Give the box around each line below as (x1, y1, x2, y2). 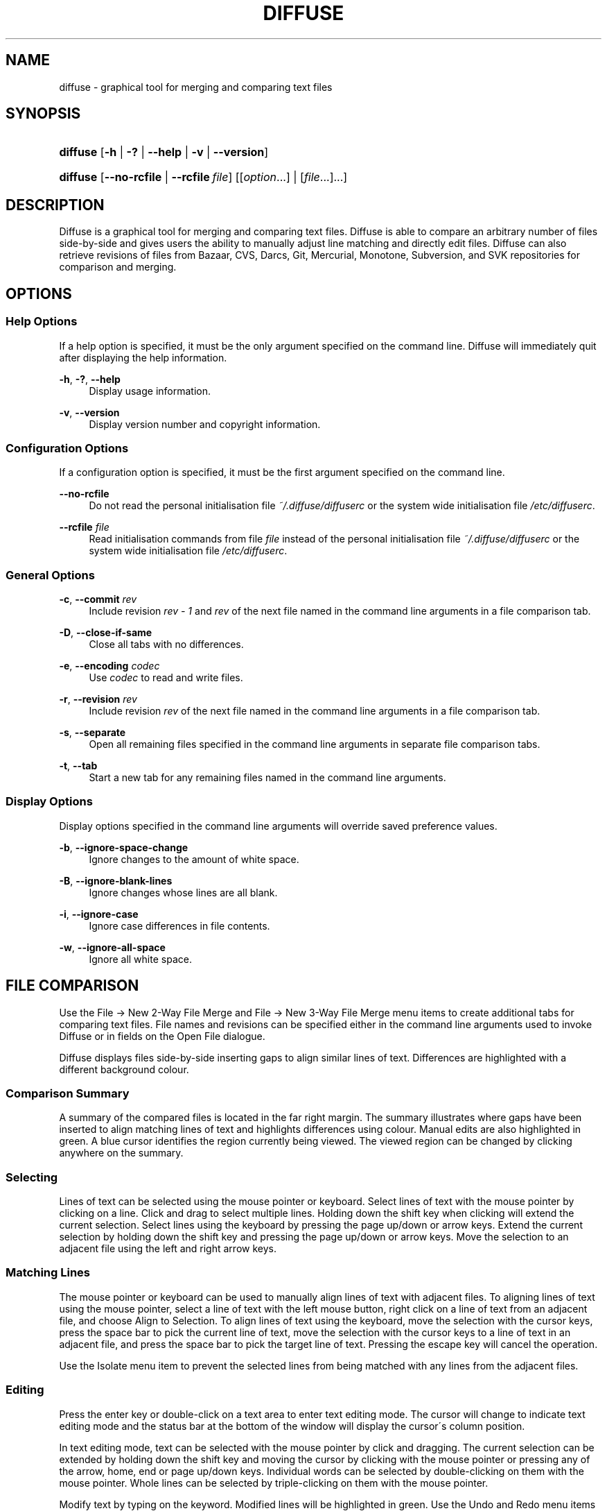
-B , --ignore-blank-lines (59, 874, 173, 887)
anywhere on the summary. (59, 1147, 184, 1159)
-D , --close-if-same (59, 626, 152, 638)
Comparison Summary (6, 1086, 130, 1100)
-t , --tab (59, 760, 98, 771)
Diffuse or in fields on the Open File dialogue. (59, 1030, 265, 1042)
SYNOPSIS (6, 105, 81, 123)
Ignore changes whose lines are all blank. (89, 886, 278, 898)
